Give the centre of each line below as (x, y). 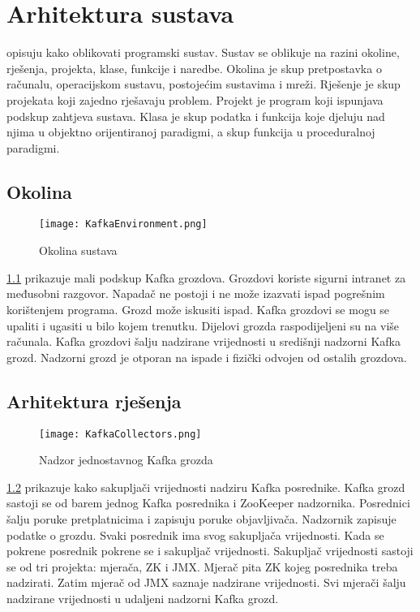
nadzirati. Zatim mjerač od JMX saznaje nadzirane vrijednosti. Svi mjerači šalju (206, 582)
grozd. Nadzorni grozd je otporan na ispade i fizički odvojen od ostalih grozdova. (207, 357)
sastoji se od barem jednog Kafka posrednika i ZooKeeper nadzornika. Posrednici (208, 503)
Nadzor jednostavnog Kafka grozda (126, 460)
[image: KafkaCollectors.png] (120, 434)
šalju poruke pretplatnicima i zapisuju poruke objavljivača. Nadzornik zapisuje (201, 518)
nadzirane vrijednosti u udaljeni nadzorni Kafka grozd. (143, 598)
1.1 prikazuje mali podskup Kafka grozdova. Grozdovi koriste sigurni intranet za (206, 277)
